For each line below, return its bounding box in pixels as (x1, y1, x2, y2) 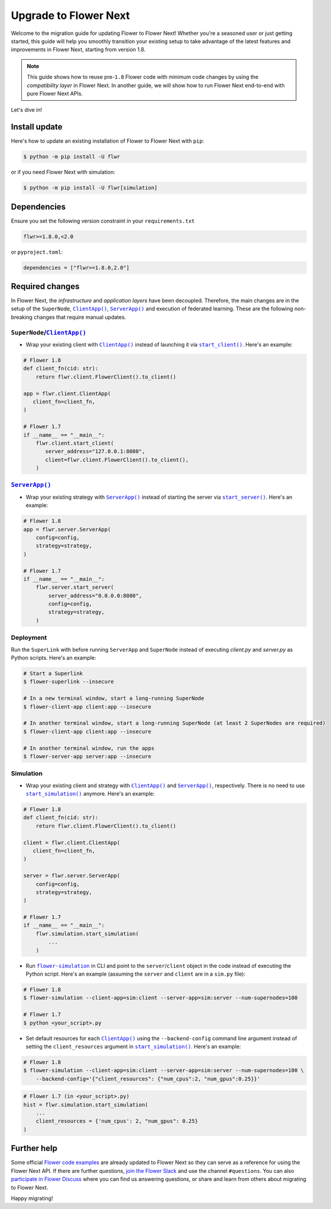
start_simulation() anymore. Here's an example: (25, 790, 155, 797)
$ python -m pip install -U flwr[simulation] (23, 184, 158, 191)
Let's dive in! (11, 107, 43, 114)
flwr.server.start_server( (35, 584, 115, 591)
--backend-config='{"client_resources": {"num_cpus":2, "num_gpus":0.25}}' (35, 1075, 261, 1082)
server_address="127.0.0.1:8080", (45, 448, 145, 455)
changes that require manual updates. (33, 313, 126, 320)
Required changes (11, 281, 80, 291)
